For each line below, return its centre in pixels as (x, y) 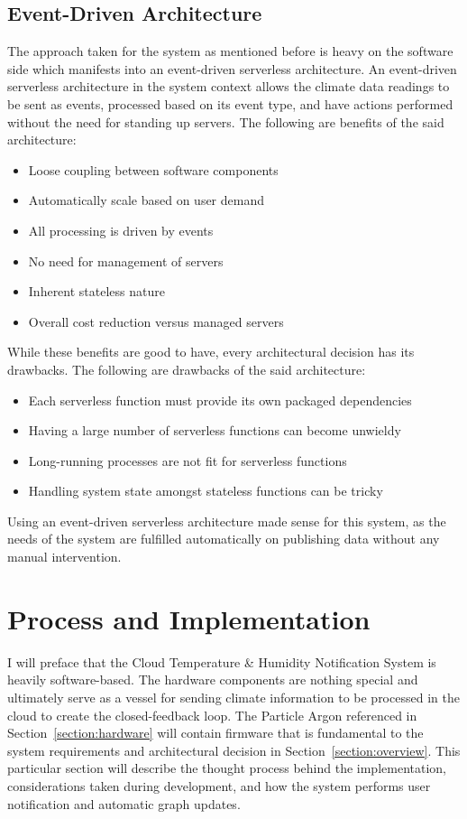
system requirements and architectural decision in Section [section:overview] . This (234, 750)
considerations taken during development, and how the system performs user (219, 785)
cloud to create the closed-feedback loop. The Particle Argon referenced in (212, 715)
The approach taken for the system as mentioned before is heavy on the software (230, 51)
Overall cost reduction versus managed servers (156, 321)
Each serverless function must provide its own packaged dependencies (220, 400)
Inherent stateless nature (96, 291)
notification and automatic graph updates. (124, 803)
